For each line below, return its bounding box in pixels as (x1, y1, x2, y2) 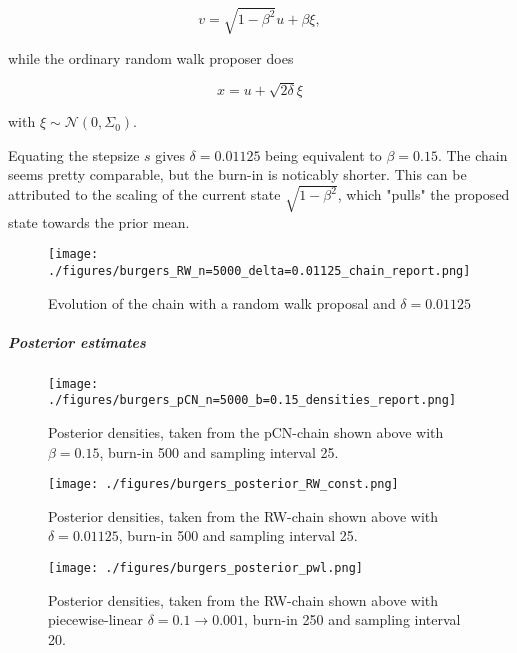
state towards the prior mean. (8, 211, 190, 232)
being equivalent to (265, 144, 382, 165)
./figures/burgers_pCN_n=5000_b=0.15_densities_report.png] (48, 393, 457, 408)
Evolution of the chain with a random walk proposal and (48, 292, 396, 313)
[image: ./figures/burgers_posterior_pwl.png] (48, 561, 363, 576)
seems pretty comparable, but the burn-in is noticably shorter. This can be (8, 164, 467, 185)
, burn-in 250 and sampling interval (244, 609, 461, 630)
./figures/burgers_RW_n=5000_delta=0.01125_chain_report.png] (48, 263, 471, 278)
